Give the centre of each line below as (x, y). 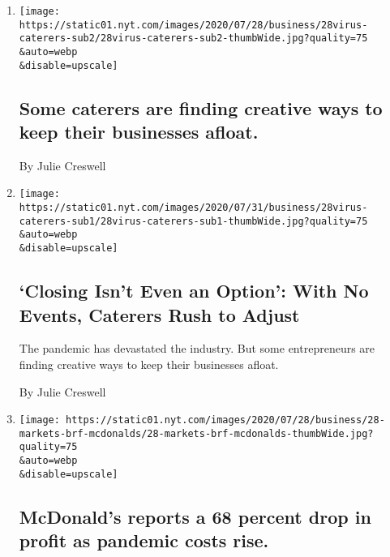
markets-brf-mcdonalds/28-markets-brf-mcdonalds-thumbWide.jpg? (196, 433)
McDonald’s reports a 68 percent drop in (195, 516)
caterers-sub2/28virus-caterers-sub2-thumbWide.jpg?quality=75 (193, 39)
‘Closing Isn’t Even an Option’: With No (194, 291)
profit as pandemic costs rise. (144, 540)
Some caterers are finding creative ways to (201, 107)
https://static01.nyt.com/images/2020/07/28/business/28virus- (193, 25)
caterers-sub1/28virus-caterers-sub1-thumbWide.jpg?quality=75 (193, 221)
